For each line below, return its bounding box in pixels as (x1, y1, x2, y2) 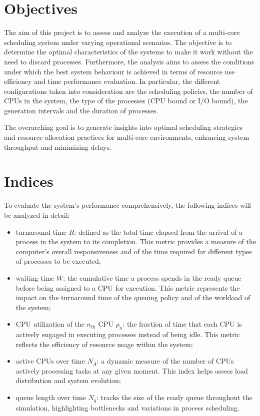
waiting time (15, 272, 54, 283)
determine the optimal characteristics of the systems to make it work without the (4, 46, 253, 57)
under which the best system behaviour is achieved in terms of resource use (4, 66, 235, 76)
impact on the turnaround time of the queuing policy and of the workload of (15, 292, 250, 303)
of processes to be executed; (15, 256, 101, 266)
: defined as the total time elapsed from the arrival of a (74, 226, 242, 237)
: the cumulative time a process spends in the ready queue (63, 272, 241, 283)
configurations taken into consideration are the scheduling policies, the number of (4, 85, 253, 96)
